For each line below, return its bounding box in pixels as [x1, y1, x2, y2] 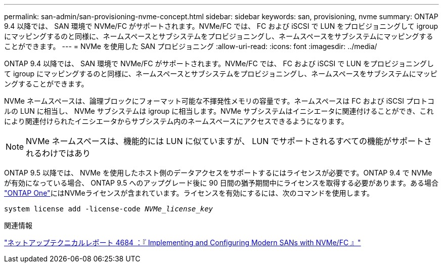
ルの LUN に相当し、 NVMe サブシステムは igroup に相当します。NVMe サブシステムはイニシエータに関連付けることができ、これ [4, 107, 434, 115]
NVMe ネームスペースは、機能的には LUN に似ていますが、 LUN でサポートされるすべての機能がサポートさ [26, 136, 432, 146]
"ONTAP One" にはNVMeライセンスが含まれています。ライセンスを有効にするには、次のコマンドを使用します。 [4, 189, 374, 197]
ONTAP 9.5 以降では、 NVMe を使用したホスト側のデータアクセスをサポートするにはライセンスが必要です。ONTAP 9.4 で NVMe [4, 168, 432, 177]
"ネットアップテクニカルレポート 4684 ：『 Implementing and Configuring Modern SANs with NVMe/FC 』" [4, 238, 361, 247]
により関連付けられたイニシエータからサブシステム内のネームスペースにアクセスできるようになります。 [4, 117, 348, 125]
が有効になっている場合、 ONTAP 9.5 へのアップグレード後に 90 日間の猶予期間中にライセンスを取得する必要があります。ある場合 [4, 179, 438, 187]
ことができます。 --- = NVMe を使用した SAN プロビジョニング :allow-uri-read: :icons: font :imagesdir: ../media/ [4, 42, 377, 51]
